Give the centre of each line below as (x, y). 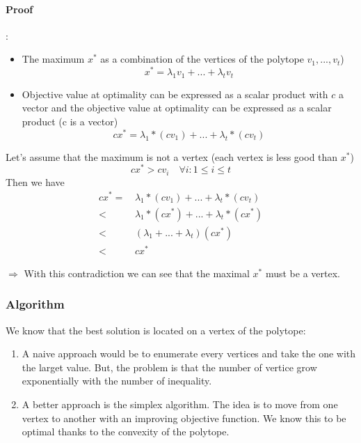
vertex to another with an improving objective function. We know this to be (184, 418)
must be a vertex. (303, 273)
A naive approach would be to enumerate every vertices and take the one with (189, 353)
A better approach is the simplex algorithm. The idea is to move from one (180, 404)
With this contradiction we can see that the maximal (137, 273)
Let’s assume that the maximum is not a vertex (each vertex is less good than (172, 156)
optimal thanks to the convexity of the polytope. (126, 432)
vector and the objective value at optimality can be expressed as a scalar (177, 108)
